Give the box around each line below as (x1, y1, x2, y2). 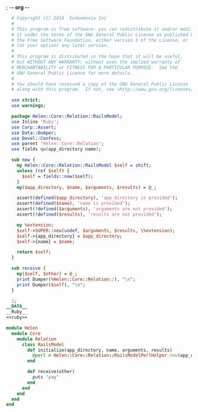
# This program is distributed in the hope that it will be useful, (11, 54, 183, 60)
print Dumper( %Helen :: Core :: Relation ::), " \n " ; (16, 276, 136, 282)
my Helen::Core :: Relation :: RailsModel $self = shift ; (16, 162, 151, 168)
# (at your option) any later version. (11, 42, 110, 48)
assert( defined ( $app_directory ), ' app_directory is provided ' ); (16, 195, 178, 201)
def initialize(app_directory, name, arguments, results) (27, 347, 173, 353)
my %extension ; (16, 222, 54, 228)
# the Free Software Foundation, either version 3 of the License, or (11, 37, 189, 43)
